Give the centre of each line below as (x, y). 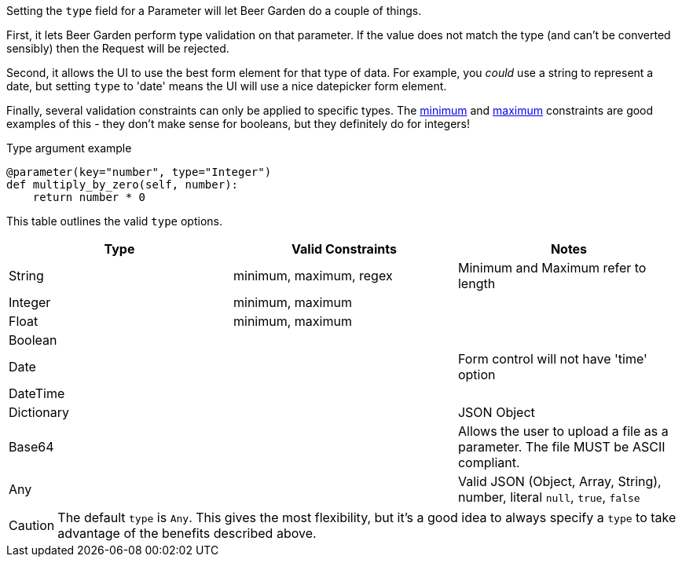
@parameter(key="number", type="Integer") (139, 172)
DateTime (37, 393)
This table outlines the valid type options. (114, 221)
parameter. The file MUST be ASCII (561, 447)
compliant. (489, 462)
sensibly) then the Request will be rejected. (118, 48)
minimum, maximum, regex (313, 276)
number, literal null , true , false (549, 497)
